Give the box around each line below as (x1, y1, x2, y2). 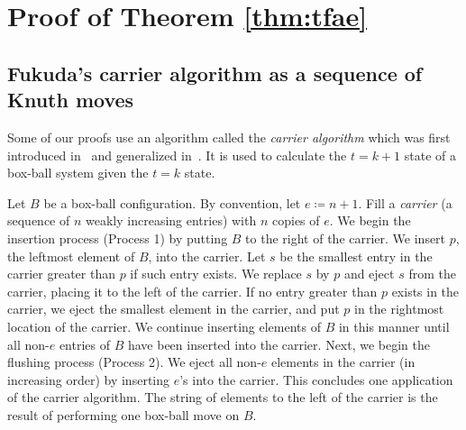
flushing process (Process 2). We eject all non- (7, 352, 261, 371)
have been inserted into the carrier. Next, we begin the (127, 334, 431, 353)
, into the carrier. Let (148, 246, 266, 265)
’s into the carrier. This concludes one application (179, 370, 453, 389)
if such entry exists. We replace (130, 264, 302, 283)
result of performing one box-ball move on (7, 405, 240, 424)
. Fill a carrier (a (358, 193, 452, 212)
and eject (343, 264, 395, 283)
